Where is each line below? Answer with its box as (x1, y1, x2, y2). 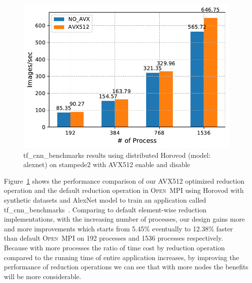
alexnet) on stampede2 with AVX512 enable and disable (23, 159, 190, 170)
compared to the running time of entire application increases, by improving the (4, 252, 239, 262)
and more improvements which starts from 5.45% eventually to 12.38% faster (4, 223, 233, 233)
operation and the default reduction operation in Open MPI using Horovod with (4, 185, 244, 195)
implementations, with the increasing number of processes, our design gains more (4, 214, 245, 224)
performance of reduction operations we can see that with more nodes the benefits (4, 262, 249, 272)
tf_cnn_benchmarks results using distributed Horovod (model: (23, 150, 211, 160)
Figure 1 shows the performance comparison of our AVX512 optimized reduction (4, 175, 245, 186)
